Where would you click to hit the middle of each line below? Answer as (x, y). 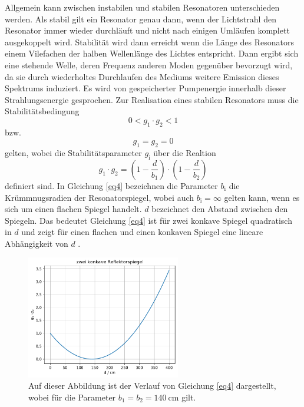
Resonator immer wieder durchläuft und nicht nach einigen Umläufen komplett (147, 30)
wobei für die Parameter (72, 397)
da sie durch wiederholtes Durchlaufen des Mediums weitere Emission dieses (142, 76)
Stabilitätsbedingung (42, 111)
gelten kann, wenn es (262, 197)
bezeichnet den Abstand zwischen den (220, 209)
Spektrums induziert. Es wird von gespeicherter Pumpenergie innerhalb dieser (146, 88)
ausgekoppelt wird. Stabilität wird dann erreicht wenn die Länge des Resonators (149, 42)
